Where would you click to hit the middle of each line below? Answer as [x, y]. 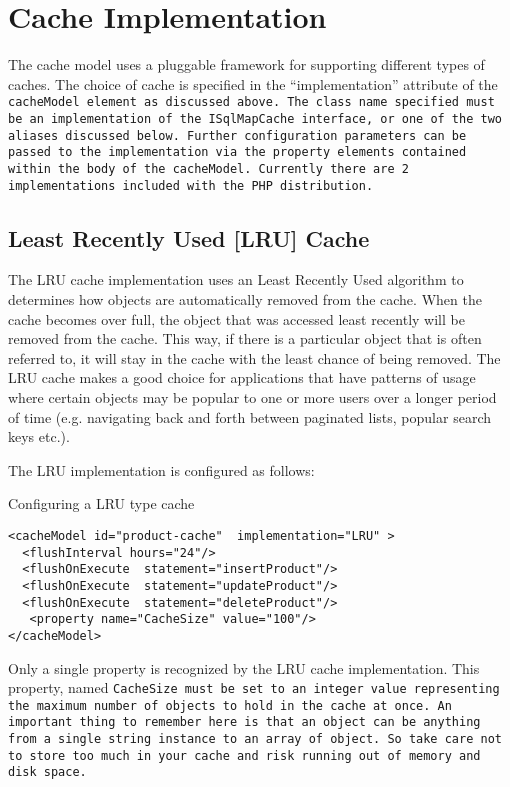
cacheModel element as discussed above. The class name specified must [251, 102]
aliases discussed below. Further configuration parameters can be [237, 135]
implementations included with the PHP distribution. [191, 185]
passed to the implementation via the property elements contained [237, 152]
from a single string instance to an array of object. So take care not [255, 739]
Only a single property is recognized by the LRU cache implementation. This [244, 667]
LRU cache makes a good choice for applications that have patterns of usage [242, 377]
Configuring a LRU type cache [101, 503]
